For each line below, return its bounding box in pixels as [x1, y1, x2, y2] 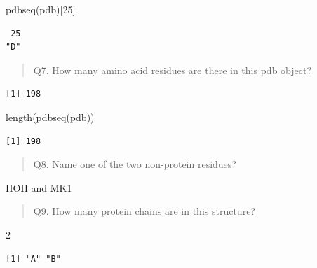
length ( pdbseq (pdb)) [6, 109, 95, 124]
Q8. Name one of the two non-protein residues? [33, 157, 236, 171]
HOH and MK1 [6, 180, 72, 195]
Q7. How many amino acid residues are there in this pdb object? [33, 62, 312, 77]
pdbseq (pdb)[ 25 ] [6, 2, 76, 16]
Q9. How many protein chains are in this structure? [33, 204, 255, 218]
